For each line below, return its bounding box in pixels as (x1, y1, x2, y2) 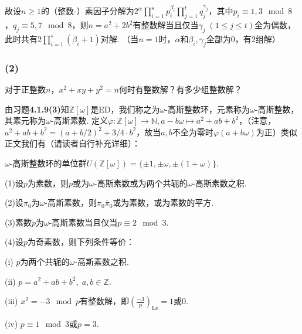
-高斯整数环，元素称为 (165, 103, 250, 115)
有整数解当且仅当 (133, 19, 199, 31)
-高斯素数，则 (45, 196, 97, 209)
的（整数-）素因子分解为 (41, 5, 134, 17)
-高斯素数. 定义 (50, 114, 108, 127)
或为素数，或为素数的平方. (113, 196, 214, 209)
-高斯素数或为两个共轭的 (94, 176, 188, 189)
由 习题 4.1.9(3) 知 (5, 103, 69, 115)
